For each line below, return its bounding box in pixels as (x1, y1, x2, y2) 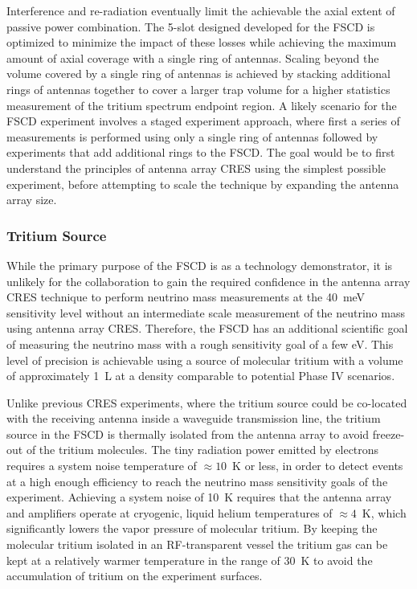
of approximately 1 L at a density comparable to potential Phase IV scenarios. (6, 367, 395, 384)
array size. (6, 191, 57, 208)
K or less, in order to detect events (232, 457, 403, 474)
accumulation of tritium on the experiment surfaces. (6, 567, 263, 584)
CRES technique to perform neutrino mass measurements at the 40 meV (6, 288, 366, 305)
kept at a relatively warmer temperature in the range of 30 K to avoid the (6, 551, 373, 568)
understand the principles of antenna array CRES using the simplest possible (6, 159, 386, 176)
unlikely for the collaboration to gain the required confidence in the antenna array (6, 272, 411, 289)
